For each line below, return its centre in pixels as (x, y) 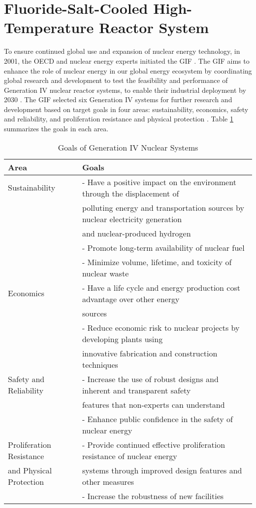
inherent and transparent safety (136, 390)
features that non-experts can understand (153, 404)
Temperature (49, 27)
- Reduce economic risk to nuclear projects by (161, 327)
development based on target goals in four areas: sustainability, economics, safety (126, 109)
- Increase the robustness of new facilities (153, 496)
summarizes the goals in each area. (56, 129)
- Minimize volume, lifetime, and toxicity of (157, 262)
